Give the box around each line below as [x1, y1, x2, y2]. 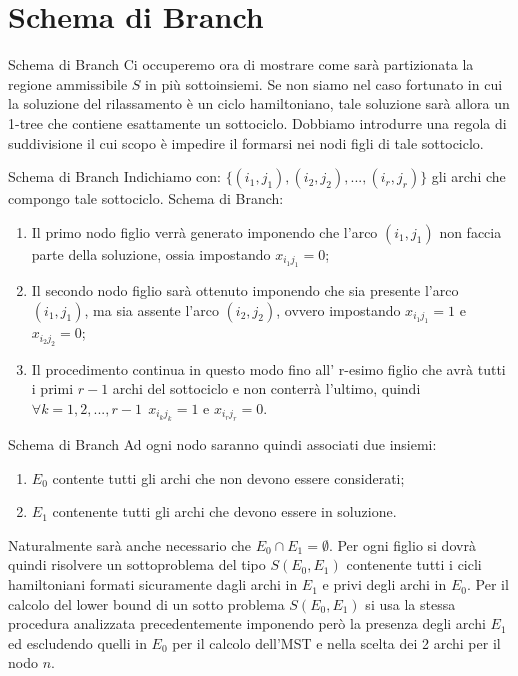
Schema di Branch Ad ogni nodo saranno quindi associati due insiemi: [8, 434, 437, 455]
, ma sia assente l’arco [84, 299, 219, 320]
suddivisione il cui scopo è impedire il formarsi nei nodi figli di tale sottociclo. [8, 132, 484, 153]
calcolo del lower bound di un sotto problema [8, 593, 285, 614]
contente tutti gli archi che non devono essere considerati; [52, 467, 405, 488]
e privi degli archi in [322, 574, 447, 595]
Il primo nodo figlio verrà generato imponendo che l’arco [31, 221, 378, 242]
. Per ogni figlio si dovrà [328, 534, 476, 555]
